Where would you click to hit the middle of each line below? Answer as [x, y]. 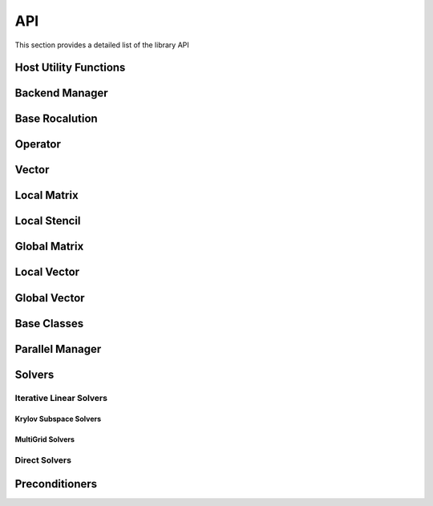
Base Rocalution [56, 119]
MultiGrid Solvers [45, 439]
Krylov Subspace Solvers [58, 419]
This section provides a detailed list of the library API [102, 45]
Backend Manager [61, 93]
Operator [38, 144]
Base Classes [49, 324]
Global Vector [50, 298]
